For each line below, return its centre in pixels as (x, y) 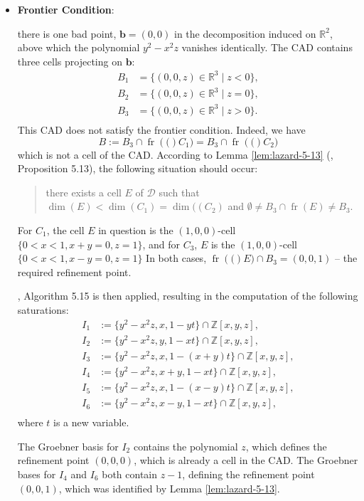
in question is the (136, 230)
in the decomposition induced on (245, 33)
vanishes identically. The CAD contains (267, 47)
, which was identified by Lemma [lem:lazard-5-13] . (169, 488)
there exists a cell (84, 192)
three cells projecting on (70, 61)
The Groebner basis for (68, 446)
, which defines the (286, 446)
